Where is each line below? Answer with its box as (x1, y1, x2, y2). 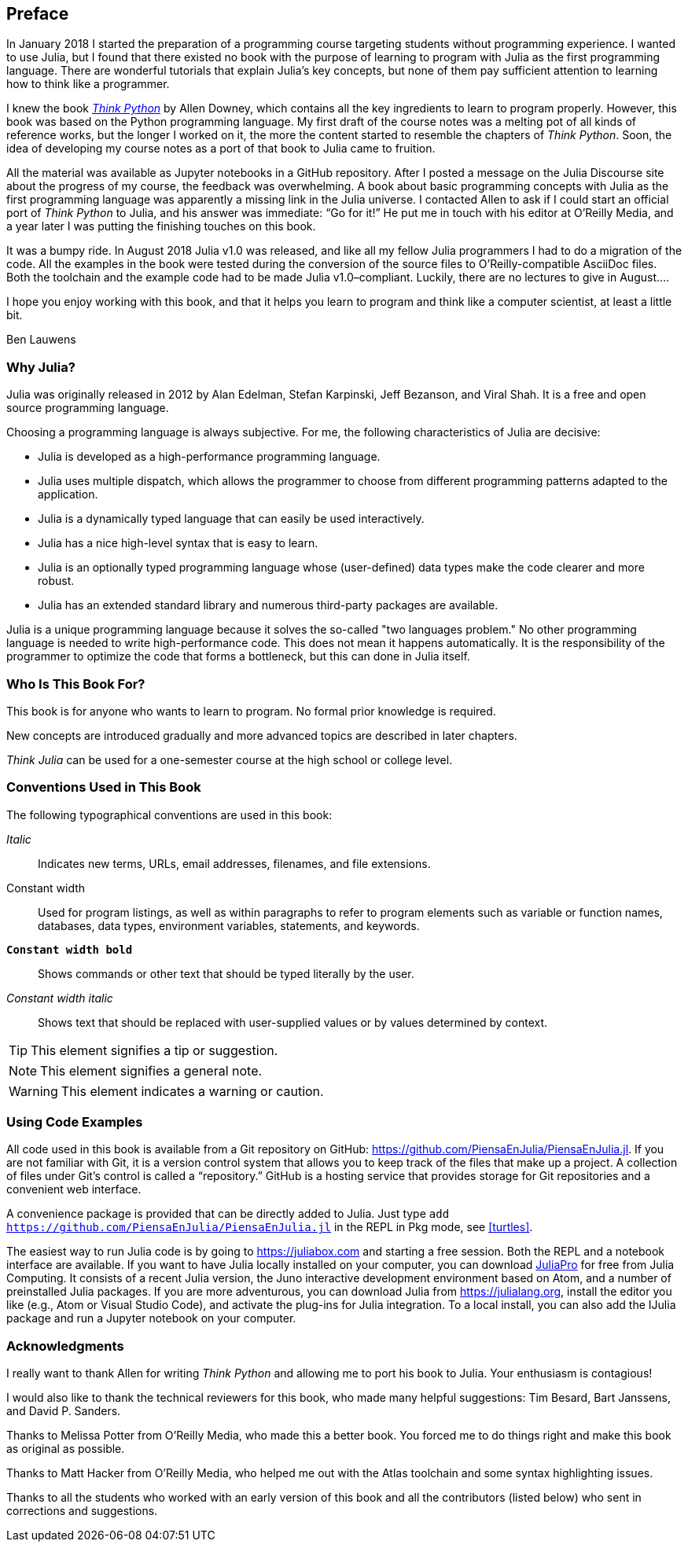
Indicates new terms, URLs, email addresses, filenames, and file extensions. (38, 856, 431, 870)
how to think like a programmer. (6, 77, 170, 91)
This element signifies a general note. (40, 1062, 263, 1079)
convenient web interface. (6, 1182, 142, 1197)
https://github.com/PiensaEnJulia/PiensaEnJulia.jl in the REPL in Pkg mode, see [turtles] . (6, 1220, 533, 1234)
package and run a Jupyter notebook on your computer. (6, 1311, 296, 1326)
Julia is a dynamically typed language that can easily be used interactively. (38, 512, 425, 526)
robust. (38, 574, 75, 588)
